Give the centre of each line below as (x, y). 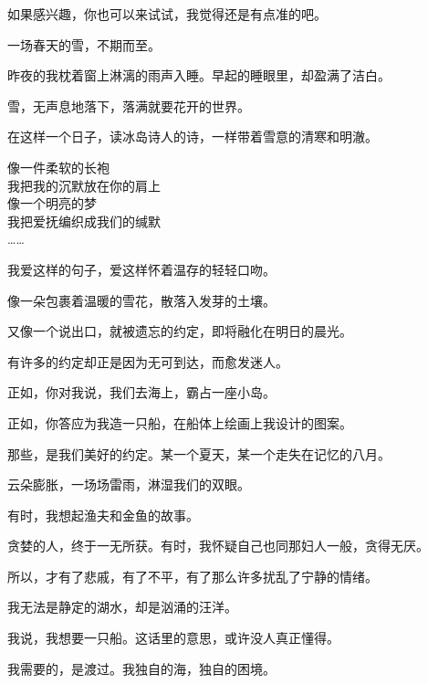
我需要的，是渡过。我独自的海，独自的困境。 (141, 668)
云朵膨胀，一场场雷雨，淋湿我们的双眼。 (129, 484)
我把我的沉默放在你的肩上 (84, 185)
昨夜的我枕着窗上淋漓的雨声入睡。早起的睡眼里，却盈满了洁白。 (199, 75)
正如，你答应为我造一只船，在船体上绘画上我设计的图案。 (180, 422)
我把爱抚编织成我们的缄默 (84, 221)
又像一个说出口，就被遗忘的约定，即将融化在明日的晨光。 (180, 331)
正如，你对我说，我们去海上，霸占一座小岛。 (141, 392)
